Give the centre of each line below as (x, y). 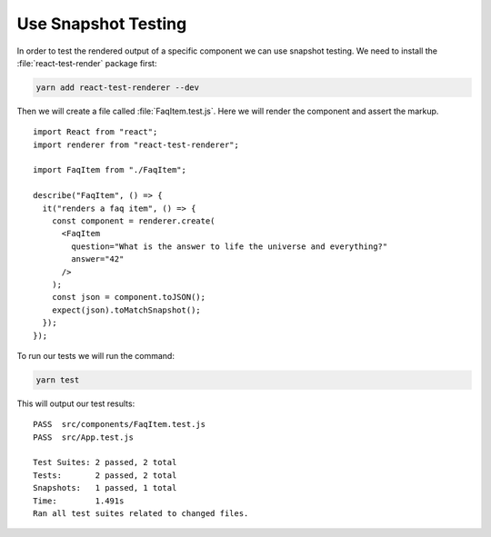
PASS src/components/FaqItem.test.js (120, 424)
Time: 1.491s (79, 501)
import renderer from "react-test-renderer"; (136, 144)
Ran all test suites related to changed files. (141, 514)
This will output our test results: (76, 403)
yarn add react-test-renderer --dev (118, 87)
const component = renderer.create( (133, 221)
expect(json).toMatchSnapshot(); (126, 310)
